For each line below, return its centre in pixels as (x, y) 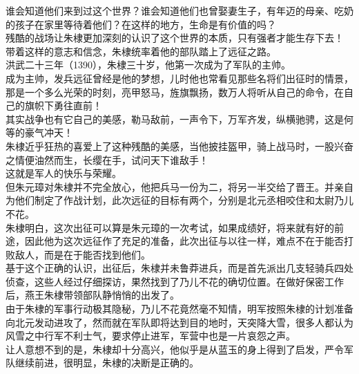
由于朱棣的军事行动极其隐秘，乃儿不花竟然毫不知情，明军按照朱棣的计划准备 (179, 309)
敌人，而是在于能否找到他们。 (83, 254)
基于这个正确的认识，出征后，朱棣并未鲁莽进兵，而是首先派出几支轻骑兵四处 (179, 268)
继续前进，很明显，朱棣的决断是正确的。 (107, 363)
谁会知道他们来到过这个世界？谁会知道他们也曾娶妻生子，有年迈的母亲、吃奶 (179, 10)
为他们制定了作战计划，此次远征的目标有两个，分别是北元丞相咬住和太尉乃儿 (179, 200)
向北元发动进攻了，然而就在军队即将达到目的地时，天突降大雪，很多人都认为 (179, 322)
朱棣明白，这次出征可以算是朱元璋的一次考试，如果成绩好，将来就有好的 (170, 227)
